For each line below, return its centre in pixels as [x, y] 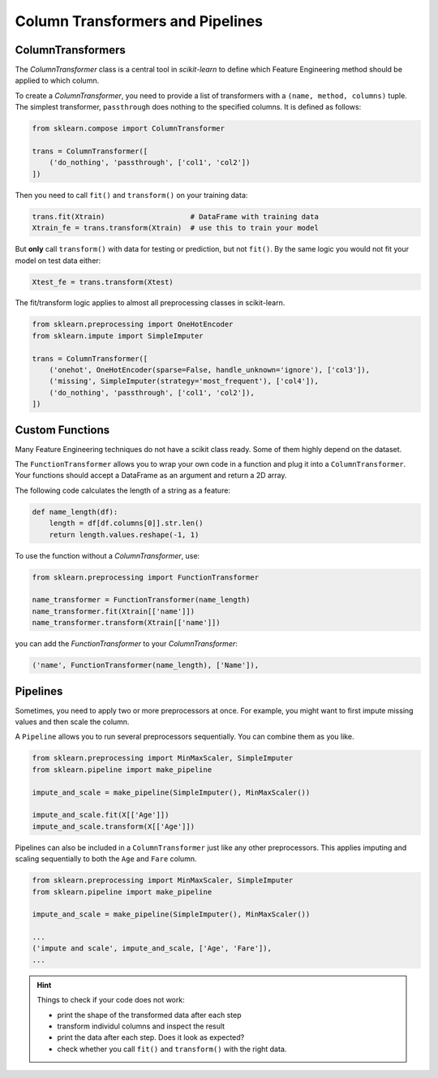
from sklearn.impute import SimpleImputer [118, 336]
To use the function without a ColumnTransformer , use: [107, 555]
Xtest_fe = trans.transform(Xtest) [103, 282]
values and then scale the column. [72, 722]
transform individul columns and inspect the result [141, 1026]
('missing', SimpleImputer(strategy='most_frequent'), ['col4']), [184, 381]
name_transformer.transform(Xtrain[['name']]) [126, 623]
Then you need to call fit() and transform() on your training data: [131, 195]
